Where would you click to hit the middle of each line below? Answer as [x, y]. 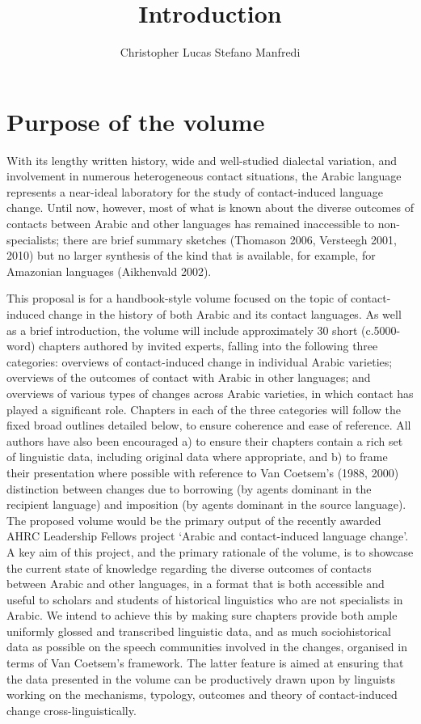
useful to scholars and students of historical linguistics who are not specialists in [205, 599]
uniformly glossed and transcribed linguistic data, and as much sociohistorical [199, 631]
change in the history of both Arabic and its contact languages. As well [225, 314]
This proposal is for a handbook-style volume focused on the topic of [177, 298]
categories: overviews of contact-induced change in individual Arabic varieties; [200, 361]
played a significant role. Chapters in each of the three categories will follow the [204, 409]
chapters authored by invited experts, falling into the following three [208, 346]
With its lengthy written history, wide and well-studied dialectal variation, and [202, 160]
